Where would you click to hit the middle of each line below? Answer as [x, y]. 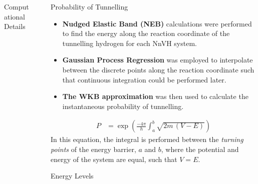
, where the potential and [200, 149]
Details [15, 26]
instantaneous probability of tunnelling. [123, 106]
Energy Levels [72, 176]
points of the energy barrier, [93, 149]
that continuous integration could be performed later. [144, 79]
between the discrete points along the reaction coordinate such [158, 69]
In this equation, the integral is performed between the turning [147, 139]
